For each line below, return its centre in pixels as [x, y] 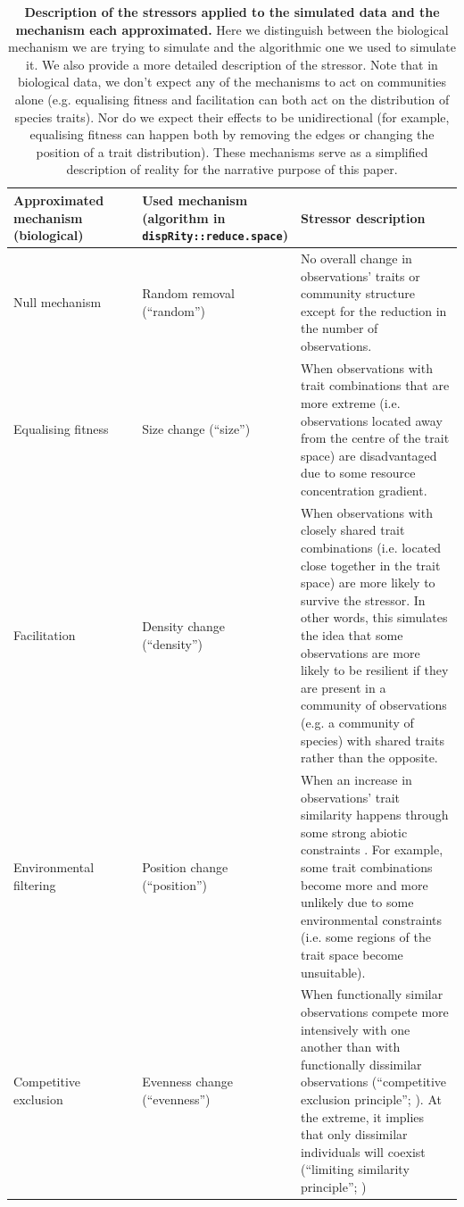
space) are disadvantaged [369, 455]
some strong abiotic [354, 832]
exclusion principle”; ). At [371, 1099]
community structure [358, 293]
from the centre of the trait [375, 438]
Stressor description [363, 217]
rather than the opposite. [369, 757]
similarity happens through [374, 815]
